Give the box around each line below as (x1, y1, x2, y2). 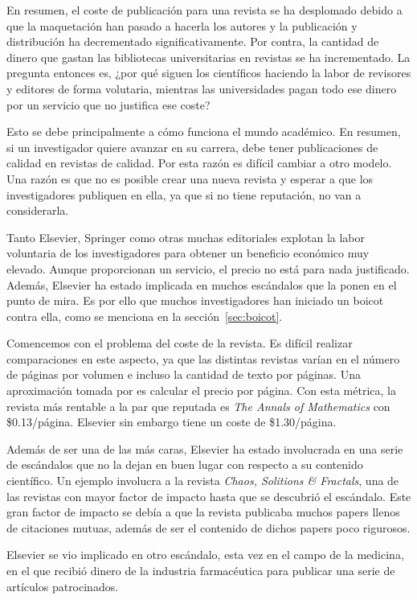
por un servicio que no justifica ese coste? (6, 96, 211, 113)
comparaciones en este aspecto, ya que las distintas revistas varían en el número (6, 350, 400, 367)
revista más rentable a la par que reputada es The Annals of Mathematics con (6, 397, 390, 414)
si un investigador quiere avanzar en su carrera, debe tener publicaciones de (6, 138, 378, 155)
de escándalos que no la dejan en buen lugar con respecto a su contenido (6, 456, 363, 473)
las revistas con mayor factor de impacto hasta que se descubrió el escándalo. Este (6, 487, 411, 504)
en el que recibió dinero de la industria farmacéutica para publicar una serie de (6, 562, 395, 578)
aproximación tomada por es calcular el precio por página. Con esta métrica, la (6, 382, 396, 399)
